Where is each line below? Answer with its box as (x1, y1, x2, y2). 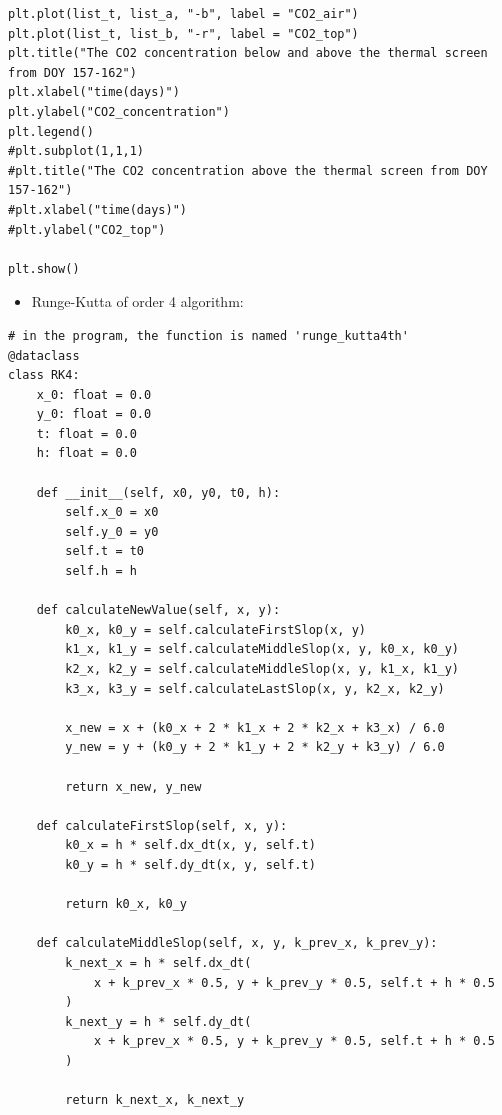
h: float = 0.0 (36, 446, 137, 461)
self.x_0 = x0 (65, 505, 159, 520)
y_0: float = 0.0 (36, 407, 152, 422)
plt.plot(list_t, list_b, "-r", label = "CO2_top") (8, 26, 359, 41)
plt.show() (8, 261, 80, 276)
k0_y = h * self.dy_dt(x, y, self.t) (65, 857, 316, 872)
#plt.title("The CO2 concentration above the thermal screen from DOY (8, 163, 488, 178)
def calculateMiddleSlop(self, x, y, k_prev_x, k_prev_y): (36, 936, 438, 951)
